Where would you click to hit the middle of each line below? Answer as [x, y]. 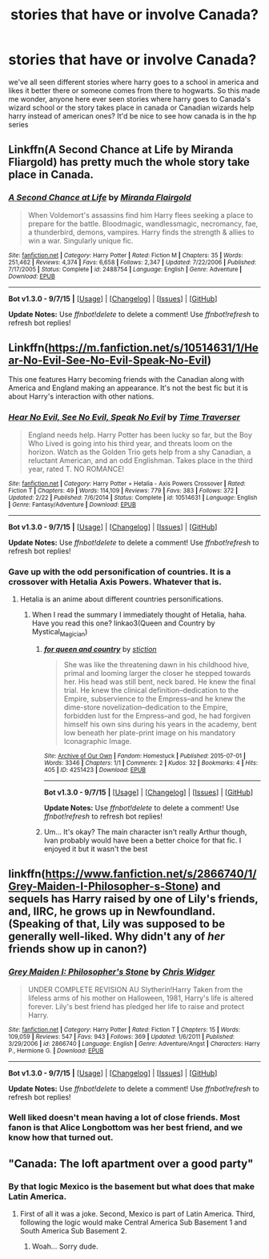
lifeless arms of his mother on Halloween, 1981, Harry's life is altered [141, 998]
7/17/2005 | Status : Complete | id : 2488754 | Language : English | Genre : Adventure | [125, 269]
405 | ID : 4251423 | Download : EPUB [95, 770]
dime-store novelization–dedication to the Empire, [146, 707]
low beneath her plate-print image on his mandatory [150, 732]
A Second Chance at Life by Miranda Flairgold [100, 198]
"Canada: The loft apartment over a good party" [131, 1163]
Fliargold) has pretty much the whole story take [129, 162]
